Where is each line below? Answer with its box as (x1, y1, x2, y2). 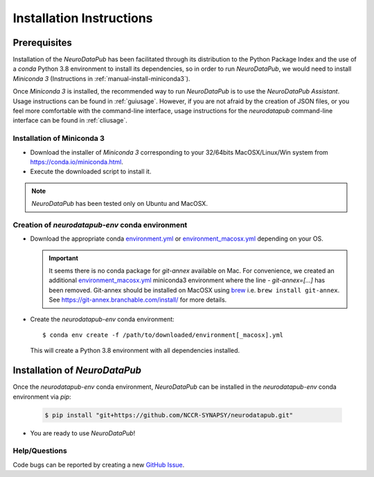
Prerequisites (12, 37, 72, 49)
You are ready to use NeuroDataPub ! (30, 428, 136, 437)
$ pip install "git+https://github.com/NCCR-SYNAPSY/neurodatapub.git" (44, 411, 294, 419)
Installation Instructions (12, 10, 153, 26)
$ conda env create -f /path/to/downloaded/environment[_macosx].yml (42, 331, 284, 339)
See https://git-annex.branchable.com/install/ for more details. (48, 295, 227, 304)
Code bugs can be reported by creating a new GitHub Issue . (12, 460, 185, 469)
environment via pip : (12, 392, 72, 401)
